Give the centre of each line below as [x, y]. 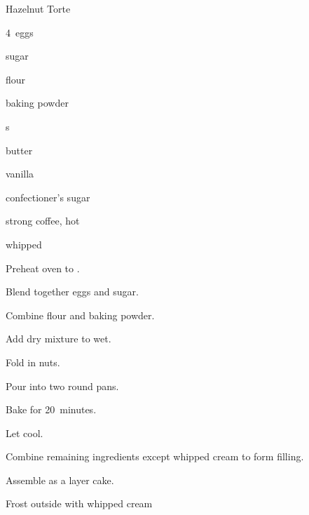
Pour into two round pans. [62, 386]
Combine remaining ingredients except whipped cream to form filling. [155, 456]
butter [19, 150]
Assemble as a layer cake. [60, 480]
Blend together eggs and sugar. [72, 292]
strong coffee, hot [43, 221]
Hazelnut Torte [38, 8]
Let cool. [25, 433]
